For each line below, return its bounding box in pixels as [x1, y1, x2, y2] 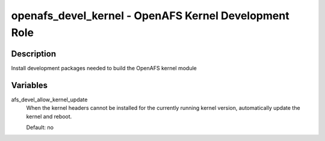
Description [11, 49, 57, 59]
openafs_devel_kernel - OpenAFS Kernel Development [11, 9, 289, 22]
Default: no [26, 124, 54, 131]
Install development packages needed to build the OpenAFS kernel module [11, 64, 197, 71]
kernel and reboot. [26, 113, 72, 120]
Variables [11, 80, 48, 90]
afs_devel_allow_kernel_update [11, 96, 88, 103]
